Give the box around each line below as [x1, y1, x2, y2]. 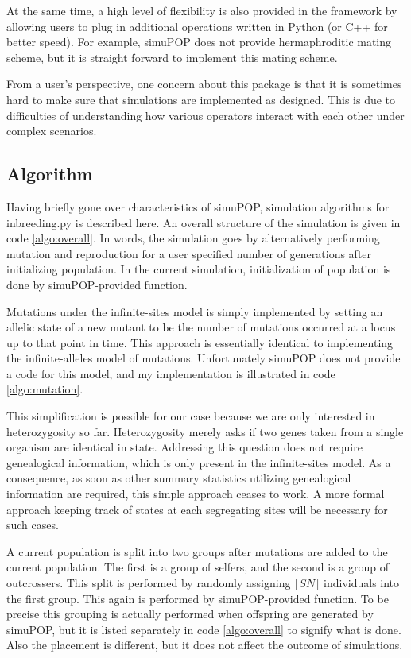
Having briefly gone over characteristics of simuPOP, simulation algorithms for [6, 198, 390, 215]
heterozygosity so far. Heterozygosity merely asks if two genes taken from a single [6, 423, 404, 439]
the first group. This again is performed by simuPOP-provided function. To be [6, 590, 389, 606]
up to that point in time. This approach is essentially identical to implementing [6, 334, 394, 350]
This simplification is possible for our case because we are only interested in [6, 408, 375, 424]
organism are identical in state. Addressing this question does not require [6, 439, 363, 455]
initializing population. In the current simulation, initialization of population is [6, 261, 391, 277]
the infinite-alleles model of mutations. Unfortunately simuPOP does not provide [6, 350, 401, 366]
